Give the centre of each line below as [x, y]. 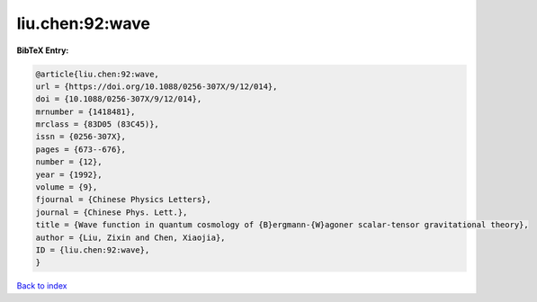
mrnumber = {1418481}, [85, 111]
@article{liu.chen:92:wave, [97, 74]
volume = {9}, [67, 187]
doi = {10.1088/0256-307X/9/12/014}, [119, 99]
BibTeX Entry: [43, 50]
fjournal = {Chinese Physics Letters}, [123, 200]
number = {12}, [69, 162]
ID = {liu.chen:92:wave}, [93, 250]
